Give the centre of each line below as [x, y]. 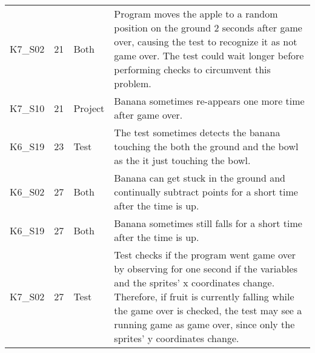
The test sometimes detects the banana [197, 132]
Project [89, 108]
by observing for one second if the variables [206, 269]
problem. [133, 83]
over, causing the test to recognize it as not [206, 41]
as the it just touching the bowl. [182, 160]
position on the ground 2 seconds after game [208, 28]
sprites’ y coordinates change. [177, 338]
